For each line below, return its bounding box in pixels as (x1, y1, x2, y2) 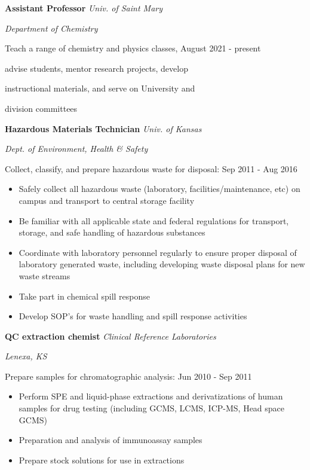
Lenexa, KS (5, 350, 47, 362)
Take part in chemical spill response (19, 289, 151, 302)
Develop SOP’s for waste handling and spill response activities (19, 310, 247, 322)
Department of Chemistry (5, 22, 98, 34)
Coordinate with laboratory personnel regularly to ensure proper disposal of (19, 246, 297, 258)
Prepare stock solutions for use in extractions (19, 453, 185, 466)
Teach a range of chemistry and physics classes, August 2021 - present (5, 42, 261, 54)
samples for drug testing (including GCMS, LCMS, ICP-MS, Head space (19, 402, 285, 414)
